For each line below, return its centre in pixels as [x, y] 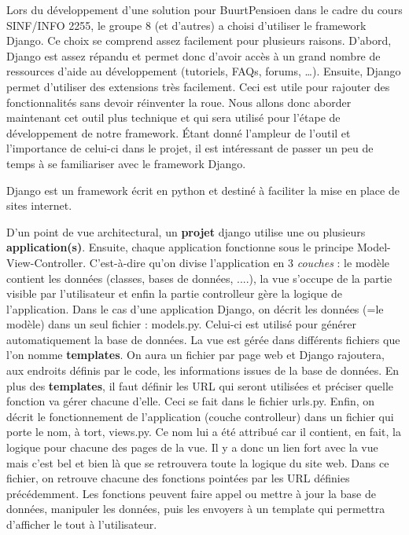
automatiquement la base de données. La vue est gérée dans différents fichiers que [203, 339]
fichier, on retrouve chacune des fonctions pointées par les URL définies [178, 478]
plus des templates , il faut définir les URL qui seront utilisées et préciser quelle [200, 385]
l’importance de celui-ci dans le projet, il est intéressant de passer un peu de [190, 148]
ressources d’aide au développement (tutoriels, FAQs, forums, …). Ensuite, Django [204, 71]
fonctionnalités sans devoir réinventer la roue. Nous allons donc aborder [179, 102]
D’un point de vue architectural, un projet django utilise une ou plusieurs [186, 231]
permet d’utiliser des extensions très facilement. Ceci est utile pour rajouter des [198, 86]
